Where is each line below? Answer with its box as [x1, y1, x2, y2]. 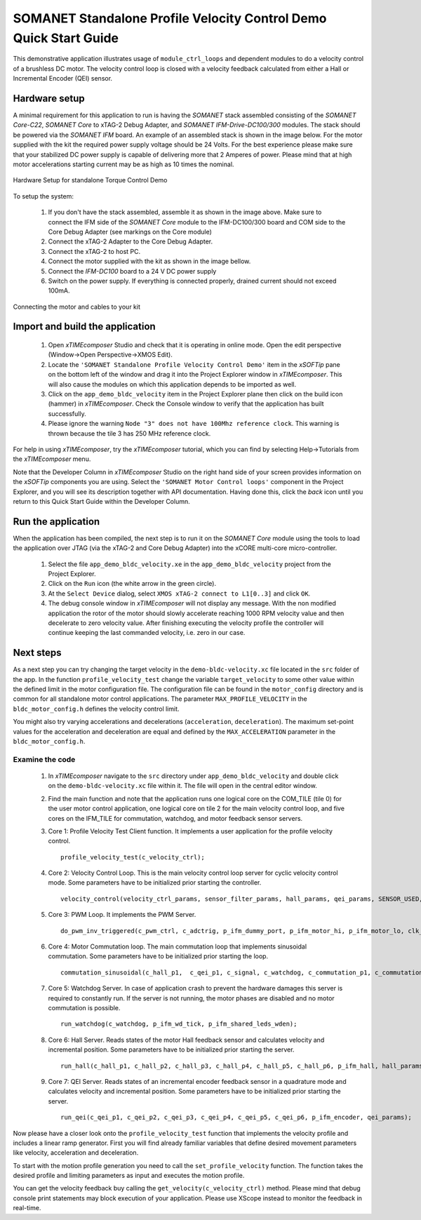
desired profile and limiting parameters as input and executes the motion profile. [13, 1172, 245, 1180]
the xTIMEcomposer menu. [13, 455, 91, 463]
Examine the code [13, 754, 76, 764]
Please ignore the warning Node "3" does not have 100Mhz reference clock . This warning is [48, 420, 340, 428]
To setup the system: [13, 192, 74, 200]
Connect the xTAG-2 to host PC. [48, 247, 141, 255]
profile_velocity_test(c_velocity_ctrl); [60, 853, 205, 861]
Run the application [13, 516, 100, 528]
